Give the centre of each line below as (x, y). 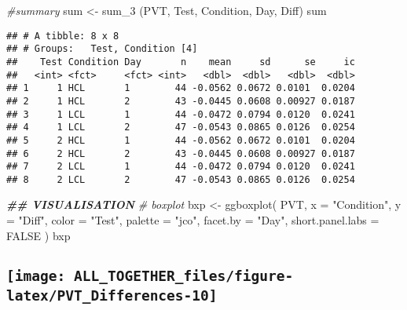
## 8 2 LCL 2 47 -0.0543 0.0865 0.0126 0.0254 (181, 179)
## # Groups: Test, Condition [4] (102, 49)
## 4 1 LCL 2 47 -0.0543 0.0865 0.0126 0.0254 (181, 128)
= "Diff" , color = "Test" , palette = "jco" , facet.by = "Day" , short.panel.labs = (193, 220)
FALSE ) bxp (38, 235)
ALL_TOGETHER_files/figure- (183, 275)
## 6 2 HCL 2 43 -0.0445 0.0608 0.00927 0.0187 (181, 153)
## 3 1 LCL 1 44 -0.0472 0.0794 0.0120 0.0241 (181, 114)
